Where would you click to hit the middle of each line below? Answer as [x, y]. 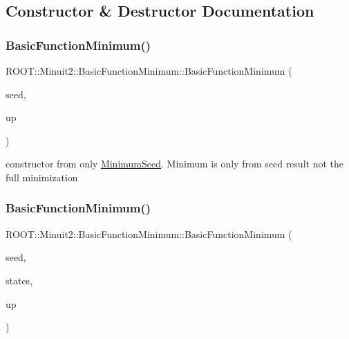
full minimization [42, 177]
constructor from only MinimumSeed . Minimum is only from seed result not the [174, 164]
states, [19, 280]
